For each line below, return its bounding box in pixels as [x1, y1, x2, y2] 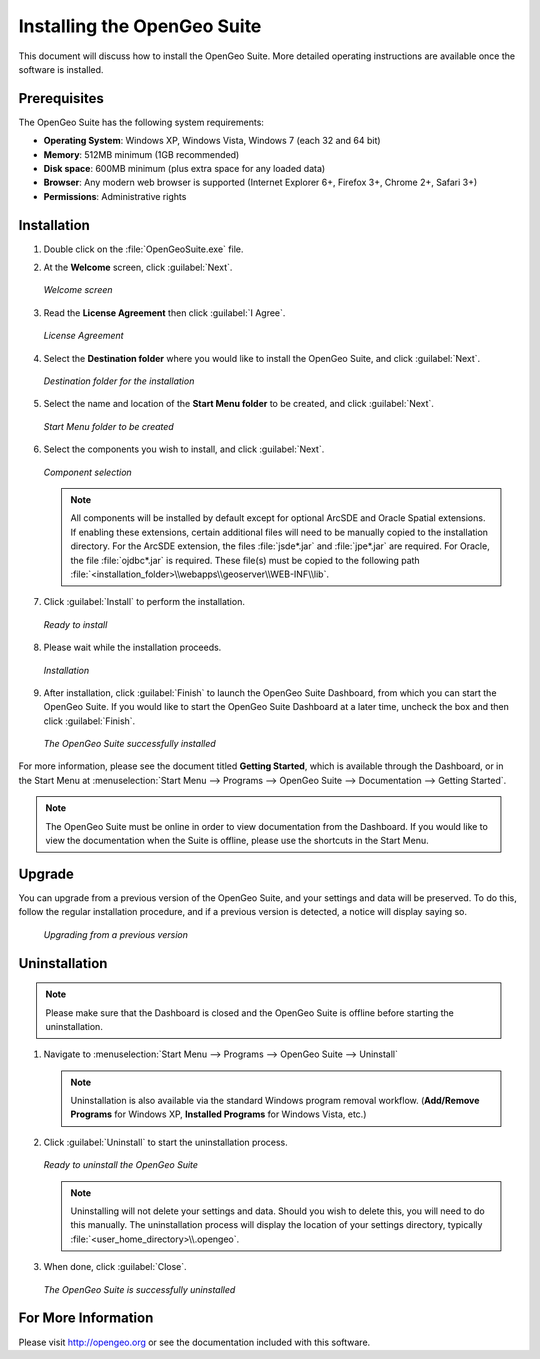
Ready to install [43, 618, 108, 630]
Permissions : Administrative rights [43, 190, 187, 202]
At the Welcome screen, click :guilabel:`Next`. [43, 261, 233, 274]
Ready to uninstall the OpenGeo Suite [43, 1159, 199, 1171]
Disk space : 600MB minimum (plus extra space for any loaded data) [43, 163, 326, 175]
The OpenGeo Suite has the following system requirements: [18, 116, 265, 128]
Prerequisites [18, 90, 104, 107]
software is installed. [18, 63, 104, 75]
